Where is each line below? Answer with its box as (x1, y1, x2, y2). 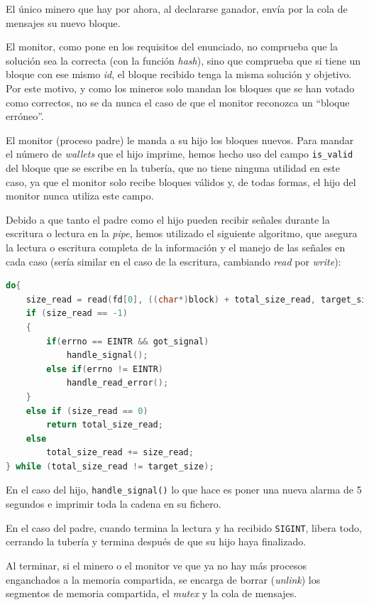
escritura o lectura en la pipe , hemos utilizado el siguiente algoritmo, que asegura (6, 226, 358, 241)
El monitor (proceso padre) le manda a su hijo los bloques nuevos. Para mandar (6, 132, 354, 147)
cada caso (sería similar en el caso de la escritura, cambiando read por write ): (6, 254, 341, 268)
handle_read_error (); (66, 378, 169, 388)
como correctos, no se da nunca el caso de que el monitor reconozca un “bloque (6, 94, 350, 109)
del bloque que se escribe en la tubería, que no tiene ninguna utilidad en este (6, 160, 340, 175)
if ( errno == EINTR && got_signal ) (46, 336, 209, 347)
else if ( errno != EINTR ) (46, 364, 163, 374)
